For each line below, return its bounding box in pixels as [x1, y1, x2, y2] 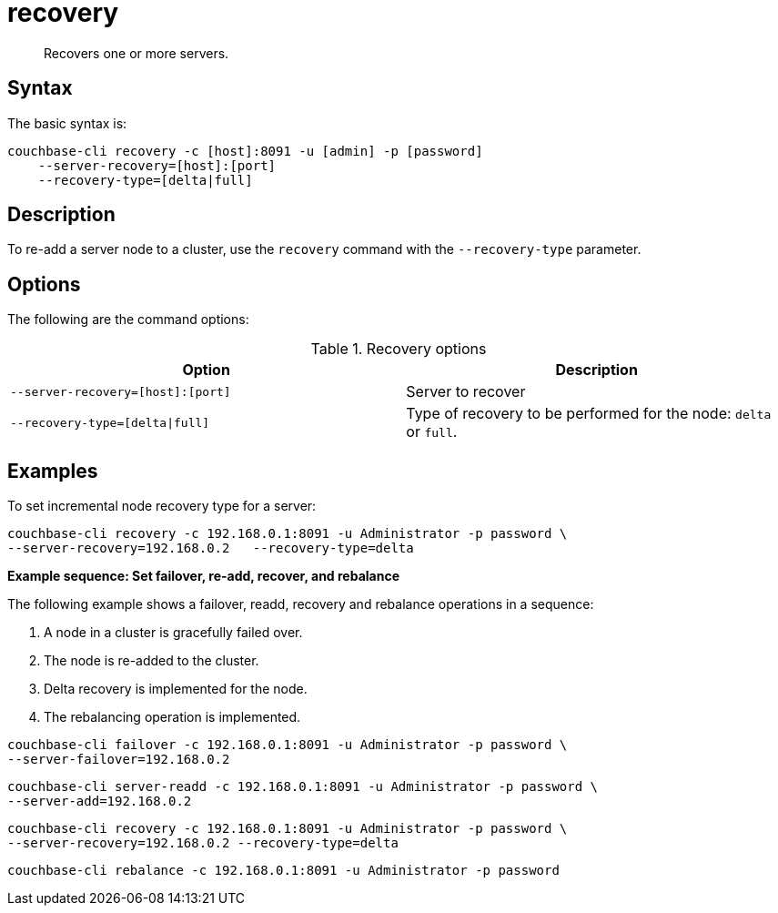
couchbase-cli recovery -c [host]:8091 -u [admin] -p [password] [7, 143, 483, 158]
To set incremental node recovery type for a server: [7, 498, 317, 514]
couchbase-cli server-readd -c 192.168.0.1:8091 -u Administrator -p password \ [7, 779, 599, 795]
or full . [406, 422, 458, 441]
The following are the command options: [7, 311, 249, 328]
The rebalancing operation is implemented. [44, 709, 301, 725]
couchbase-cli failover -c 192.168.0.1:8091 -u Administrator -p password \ [7, 737, 568, 753]
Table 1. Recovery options [310, 340, 487, 359]
